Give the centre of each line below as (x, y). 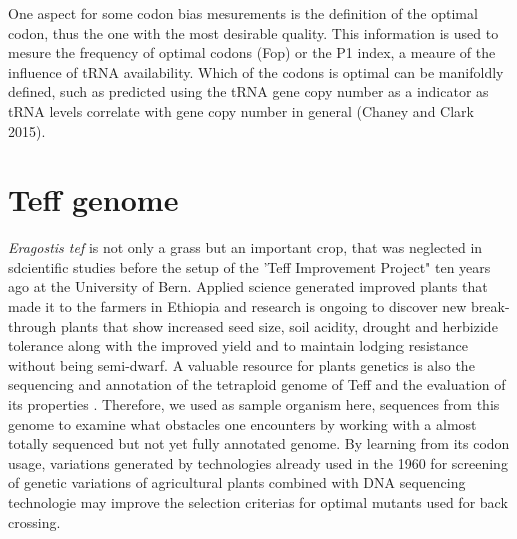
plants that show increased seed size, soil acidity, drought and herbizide (279, 325)
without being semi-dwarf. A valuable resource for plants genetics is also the (241, 364)
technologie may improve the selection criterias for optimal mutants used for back (258, 502)
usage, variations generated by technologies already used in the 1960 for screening (258, 462)
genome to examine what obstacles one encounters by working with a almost (242, 423)
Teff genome (93, 199)
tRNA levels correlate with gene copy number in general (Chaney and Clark (241, 110)
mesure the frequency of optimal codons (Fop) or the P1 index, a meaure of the (252, 52)
